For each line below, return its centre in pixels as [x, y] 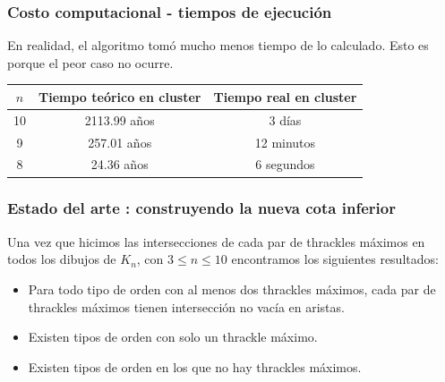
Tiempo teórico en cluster [120, 96]
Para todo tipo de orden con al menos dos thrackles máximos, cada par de [232, 289]
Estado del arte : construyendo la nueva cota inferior [201, 208]
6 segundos [285, 164]
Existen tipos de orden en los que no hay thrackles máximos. [195, 366]
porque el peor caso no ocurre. [90, 62]
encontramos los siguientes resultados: [335, 259]
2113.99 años [120, 119]
